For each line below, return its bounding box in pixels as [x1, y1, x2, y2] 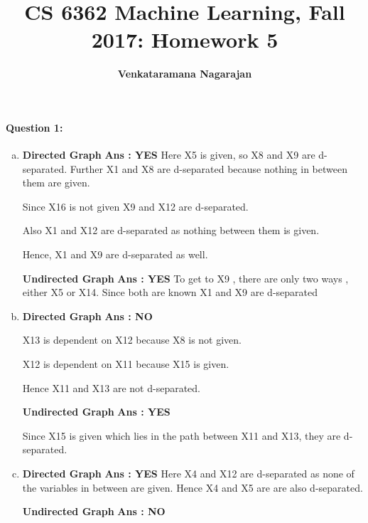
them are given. [22, 175, 90, 190]
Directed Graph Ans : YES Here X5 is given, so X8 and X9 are [22, 147, 315, 162]
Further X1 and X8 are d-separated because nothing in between [70, 161, 347, 176]
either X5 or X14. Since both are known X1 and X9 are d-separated [22, 285, 318, 300]
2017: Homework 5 [91, 25, 278, 54]
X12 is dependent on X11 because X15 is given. [22, 356, 229, 371]
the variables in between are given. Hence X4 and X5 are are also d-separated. [22, 480, 363, 495]
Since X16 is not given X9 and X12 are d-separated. [22, 199, 249, 213]
